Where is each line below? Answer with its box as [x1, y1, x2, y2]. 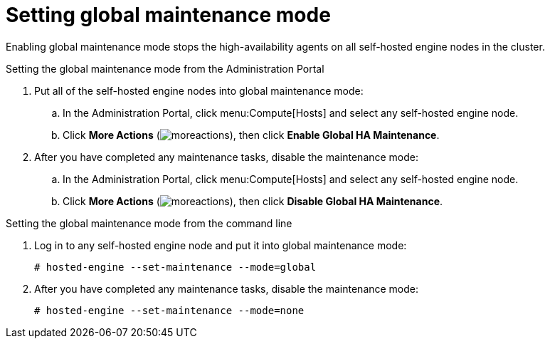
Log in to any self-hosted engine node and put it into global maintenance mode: [34, 239, 407, 251]
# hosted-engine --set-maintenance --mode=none [34, 304, 305, 316]
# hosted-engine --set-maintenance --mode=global [34, 261, 317, 273]
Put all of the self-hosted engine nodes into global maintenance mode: [34, 84, 364, 97]
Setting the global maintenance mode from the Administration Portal [6, 62, 324, 75]
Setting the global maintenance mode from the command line [6, 217, 292, 229]
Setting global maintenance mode [6, 3, 331, 27]
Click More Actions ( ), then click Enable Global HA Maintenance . [63, 128, 440, 141]
